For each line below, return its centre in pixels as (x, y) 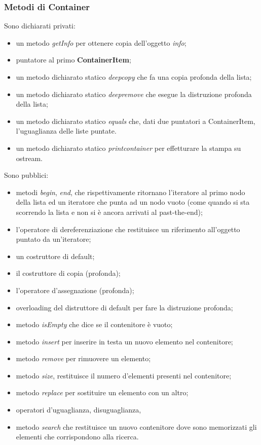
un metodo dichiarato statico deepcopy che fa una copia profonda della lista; (134, 77)
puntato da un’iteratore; (53, 239)
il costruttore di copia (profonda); (68, 273)
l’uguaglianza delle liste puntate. (66, 131)
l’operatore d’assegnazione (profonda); (75, 290)
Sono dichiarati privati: (40, 26)
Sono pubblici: (26, 175)
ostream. (29, 158)
